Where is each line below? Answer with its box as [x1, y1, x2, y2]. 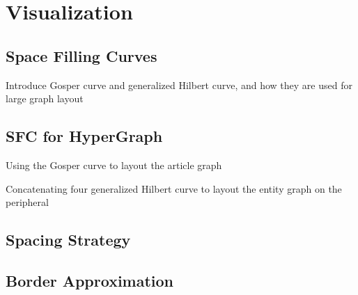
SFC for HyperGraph [6, 125, 163, 147]
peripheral [6, 195, 49, 209]
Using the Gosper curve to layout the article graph [6, 157, 222, 172]
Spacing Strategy [6, 229, 131, 250]
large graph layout [6, 91, 84, 106]
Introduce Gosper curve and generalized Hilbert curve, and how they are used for [6, 77, 352, 92]
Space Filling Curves [6, 45, 157, 66]
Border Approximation [6, 269, 174, 291]
